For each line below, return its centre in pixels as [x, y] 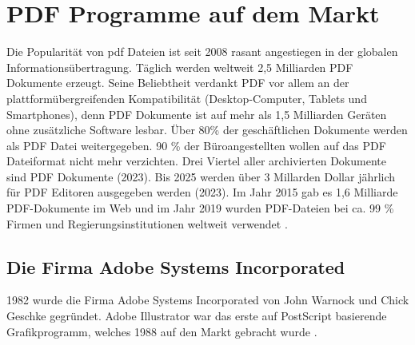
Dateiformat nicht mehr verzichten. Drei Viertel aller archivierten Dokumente [196, 161]
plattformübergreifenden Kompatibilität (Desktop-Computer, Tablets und [187, 98]
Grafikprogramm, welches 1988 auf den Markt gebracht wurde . [162, 331]
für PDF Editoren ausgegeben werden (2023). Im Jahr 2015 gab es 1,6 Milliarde [202, 192]
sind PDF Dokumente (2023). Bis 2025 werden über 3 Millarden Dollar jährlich [201, 176]
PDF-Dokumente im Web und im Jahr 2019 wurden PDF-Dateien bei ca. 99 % [200, 208]
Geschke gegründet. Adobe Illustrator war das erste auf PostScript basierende [197, 316]
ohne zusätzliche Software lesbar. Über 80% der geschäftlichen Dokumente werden [207, 130]
